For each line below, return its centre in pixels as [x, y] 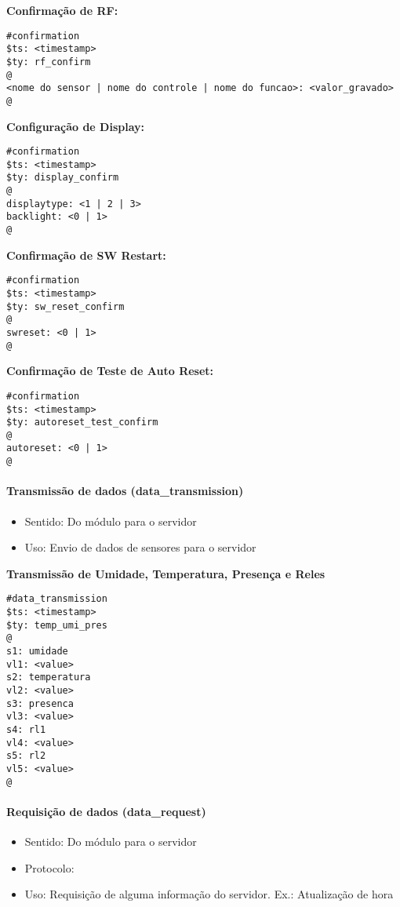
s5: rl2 [26, 756]
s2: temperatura [49, 678]
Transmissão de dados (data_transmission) [125, 491]
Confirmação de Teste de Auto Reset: [110, 371]
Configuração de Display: [76, 126]
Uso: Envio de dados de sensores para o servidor [140, 547]
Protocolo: [49, 867]
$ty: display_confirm [63, 178]
